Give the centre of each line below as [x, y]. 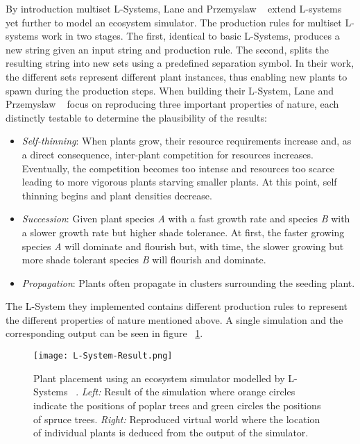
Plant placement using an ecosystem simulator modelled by [159, 378]
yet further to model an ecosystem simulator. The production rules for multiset [174, 22]
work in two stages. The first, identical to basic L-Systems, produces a [190, 36]
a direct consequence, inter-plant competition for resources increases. [168, 154]
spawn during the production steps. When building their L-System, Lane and [170, 90]
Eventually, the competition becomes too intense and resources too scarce [178, 168]
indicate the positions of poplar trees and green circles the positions [177, 405]
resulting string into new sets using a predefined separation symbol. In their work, [180, 63]
